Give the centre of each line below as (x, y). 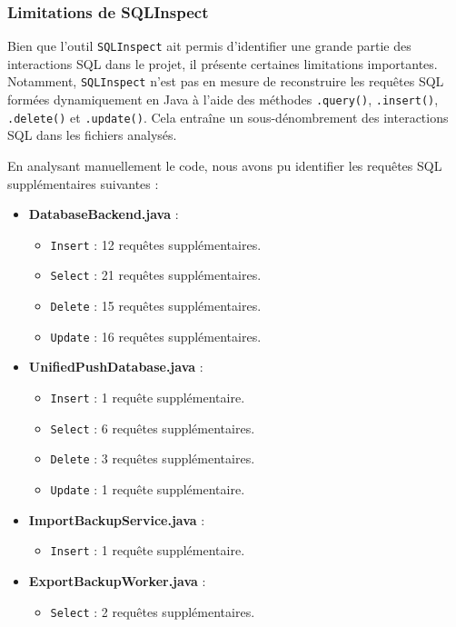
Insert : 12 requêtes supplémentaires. (156, 244)
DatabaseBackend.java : (104, 214)
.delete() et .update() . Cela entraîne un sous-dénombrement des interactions (228, 117)
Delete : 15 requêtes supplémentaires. (156, 306)
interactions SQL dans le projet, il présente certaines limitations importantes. (223, 63)
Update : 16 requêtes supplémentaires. (156, 336)
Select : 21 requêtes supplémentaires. (156, 275)
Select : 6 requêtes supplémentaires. (153, 428)
